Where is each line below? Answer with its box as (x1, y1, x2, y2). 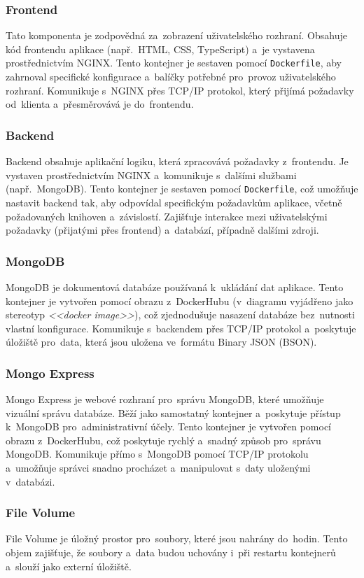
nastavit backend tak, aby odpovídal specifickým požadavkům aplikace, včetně (6, 195, 342, 209)
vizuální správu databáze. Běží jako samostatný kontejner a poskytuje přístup (6, 405, 341, 420)
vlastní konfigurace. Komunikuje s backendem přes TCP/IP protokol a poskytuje (6, 320, 356, 335)
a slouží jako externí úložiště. (6, 558, 132, 573)
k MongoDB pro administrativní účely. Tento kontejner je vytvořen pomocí (6, 419, 332, 434)
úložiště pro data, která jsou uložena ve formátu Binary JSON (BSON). (6, 334, 317, 349)
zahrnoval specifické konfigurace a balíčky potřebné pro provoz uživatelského (6, 69, 336, 84)
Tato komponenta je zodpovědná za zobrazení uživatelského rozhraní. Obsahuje (6, 28, 347, 43)
